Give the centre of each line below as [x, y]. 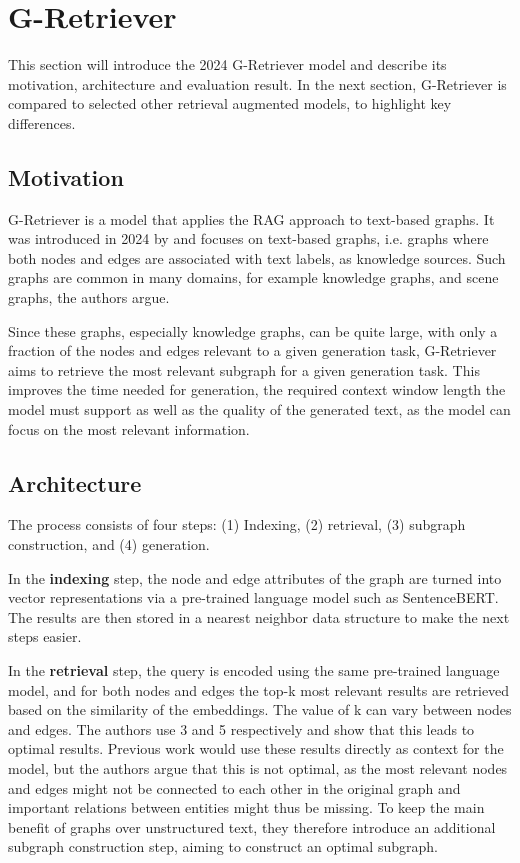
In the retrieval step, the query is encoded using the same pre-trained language [254, 670]
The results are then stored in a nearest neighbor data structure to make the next [259, 616]
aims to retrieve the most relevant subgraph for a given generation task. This [244, 369]
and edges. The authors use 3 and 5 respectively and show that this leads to [241, 728]
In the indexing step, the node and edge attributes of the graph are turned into [255, 577]
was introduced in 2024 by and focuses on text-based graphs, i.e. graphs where [248, 238]
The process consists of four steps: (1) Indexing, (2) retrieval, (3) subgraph [237, 524]
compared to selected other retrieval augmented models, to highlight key [230, 103]
